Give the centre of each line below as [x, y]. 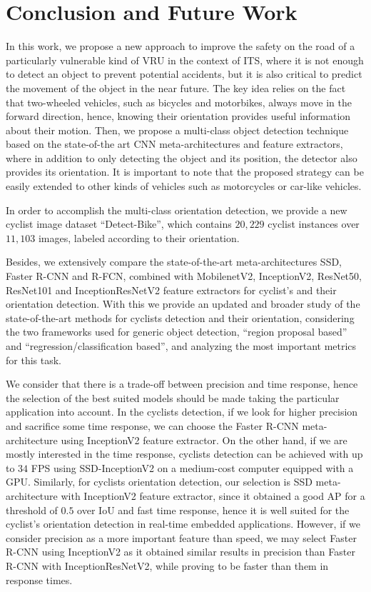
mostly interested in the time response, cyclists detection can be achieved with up [184, 454]
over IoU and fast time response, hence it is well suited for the [213, 510]
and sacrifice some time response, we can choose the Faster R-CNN [152, 425]
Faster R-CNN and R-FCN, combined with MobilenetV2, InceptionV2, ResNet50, [184, 276]
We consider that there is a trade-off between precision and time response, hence [182, 384]
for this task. [34, 360]
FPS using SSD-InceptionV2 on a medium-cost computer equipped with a [192, 467]
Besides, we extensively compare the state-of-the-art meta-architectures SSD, [174, 262]
